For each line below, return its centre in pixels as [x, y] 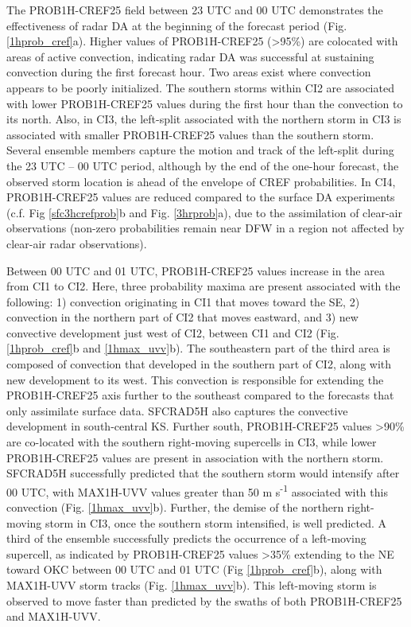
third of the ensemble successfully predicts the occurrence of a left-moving [186, 538]
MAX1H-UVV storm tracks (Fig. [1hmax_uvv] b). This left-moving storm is [192, 585]
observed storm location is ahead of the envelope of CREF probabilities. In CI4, [201, 181]
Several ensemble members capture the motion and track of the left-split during [200, 150]
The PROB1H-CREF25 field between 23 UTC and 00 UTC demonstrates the [195, 10]
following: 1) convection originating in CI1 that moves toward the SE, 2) [183, 301]
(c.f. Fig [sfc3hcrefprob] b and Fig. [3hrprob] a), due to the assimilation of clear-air [204, 212]
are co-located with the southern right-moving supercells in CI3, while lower [192, 442]
